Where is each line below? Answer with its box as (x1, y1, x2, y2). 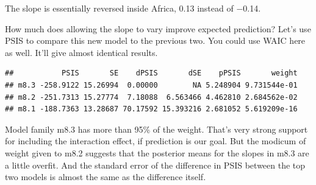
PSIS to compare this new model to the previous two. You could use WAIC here (5, 34, 306, 47)
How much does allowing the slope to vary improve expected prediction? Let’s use (5, 22, 311, 35)
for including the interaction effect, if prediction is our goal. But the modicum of (5, 134, 306, 147)
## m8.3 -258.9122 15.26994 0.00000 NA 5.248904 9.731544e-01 (5, 80, 298, 89)
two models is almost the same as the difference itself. (5, 170, 206, 183)
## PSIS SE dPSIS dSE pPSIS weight (5, 69, 298, 78)
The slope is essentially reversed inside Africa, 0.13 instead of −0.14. (5, 2, 261, 14)
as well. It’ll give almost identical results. (5, 46, 158, 58)
